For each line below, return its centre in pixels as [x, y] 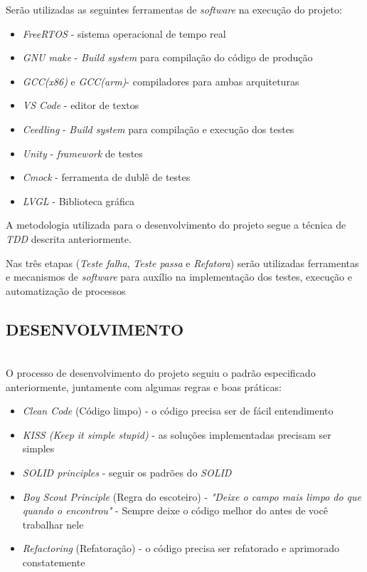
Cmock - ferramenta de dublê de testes [106, 177]
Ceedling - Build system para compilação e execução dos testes [158, 129]
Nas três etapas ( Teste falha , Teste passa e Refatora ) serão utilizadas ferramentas [182, 262]
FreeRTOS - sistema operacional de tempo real [124, 33]
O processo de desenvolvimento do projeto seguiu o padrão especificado [161, 373]
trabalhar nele [53, 524]
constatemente [54, 562]
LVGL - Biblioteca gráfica [79, 201]
